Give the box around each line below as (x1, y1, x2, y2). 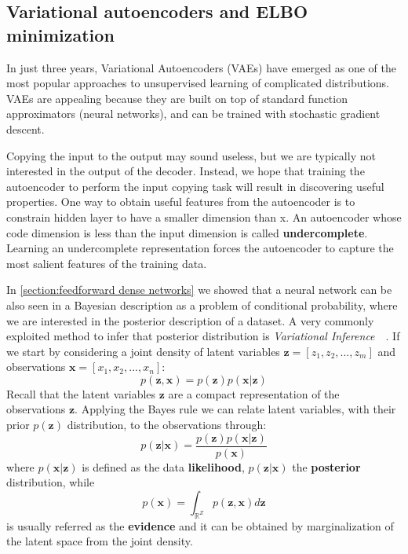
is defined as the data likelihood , (82, 458, 245, 475)
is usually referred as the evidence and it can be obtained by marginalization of (6, 517, 394, 534)
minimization (6, 22, 115, 46)
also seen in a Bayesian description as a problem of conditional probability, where (6, 296, 398, 313)
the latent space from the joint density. (6, 533, 193, 549)
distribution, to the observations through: (67, 416, 267, 433)
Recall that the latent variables (6, 385, 156, 402)
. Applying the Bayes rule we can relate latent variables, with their (75, 401, 396, 417)
